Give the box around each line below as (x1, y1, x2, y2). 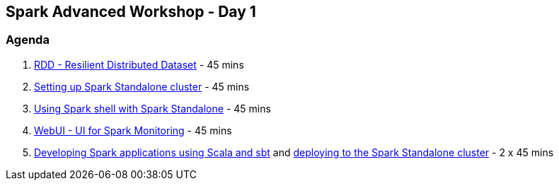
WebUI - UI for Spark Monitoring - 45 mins (34, 124, 232, 136)
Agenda (6, 33, 50, 47)
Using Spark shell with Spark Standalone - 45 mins (34, 102, 271, 115)
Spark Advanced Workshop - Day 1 (6, 3, 256, 21)
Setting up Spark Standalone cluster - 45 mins (34, 80, 250, 93)
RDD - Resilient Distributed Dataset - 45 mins (34, 58, 244, 71)
